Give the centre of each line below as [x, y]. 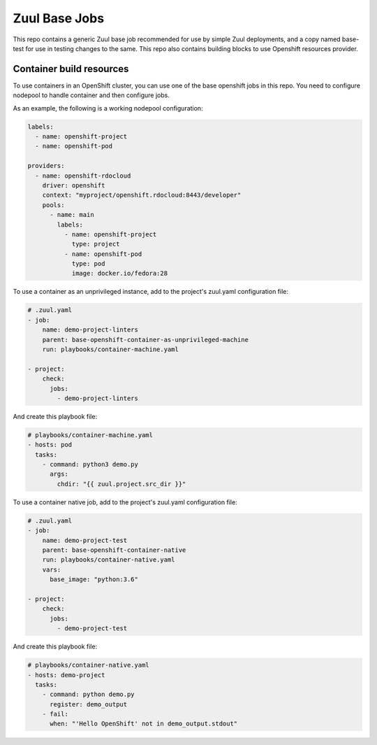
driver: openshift [74, 185]
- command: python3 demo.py [90, 464]
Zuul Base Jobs [59, 18]
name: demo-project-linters [90, 330]
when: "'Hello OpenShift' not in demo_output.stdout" [144, 724]
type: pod [88, 264]
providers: [46, 166]
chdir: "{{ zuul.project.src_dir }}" [121, 484]
